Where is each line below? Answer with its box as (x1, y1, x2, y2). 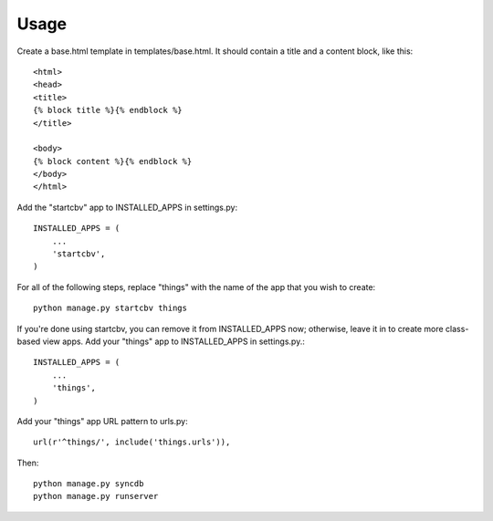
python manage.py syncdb (33, 479, 144, 489)
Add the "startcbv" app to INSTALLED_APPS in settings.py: (16, 202, 237, 213)
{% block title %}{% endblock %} (33, 105, 183, 116)
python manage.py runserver (33, 491, 159, 502)
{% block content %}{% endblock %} (33, 156, 193, 166)
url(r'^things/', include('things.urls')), (33, 437, 231, 447)
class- (445, 323, 469, 334)
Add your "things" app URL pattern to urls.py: (16, 415, 188, 426)
